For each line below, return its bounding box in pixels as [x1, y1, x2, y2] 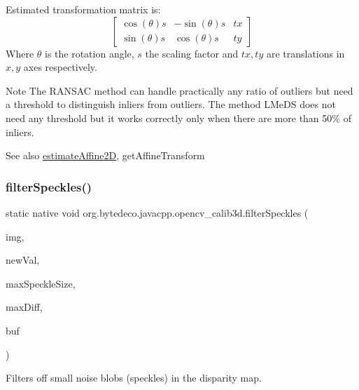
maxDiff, [6, 300, 43, 314]
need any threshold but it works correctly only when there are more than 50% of [6, 110, 351, 125]
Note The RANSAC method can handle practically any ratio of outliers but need [6, 83, 353, 97]
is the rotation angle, [45, 46, 134, 60]
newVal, [6, 253, 40, 267]
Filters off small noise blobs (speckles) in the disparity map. [6, 370, 262, 385]
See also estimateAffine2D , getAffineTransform [6, 148, 205, 163]
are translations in [266, 46, 345, 60]
